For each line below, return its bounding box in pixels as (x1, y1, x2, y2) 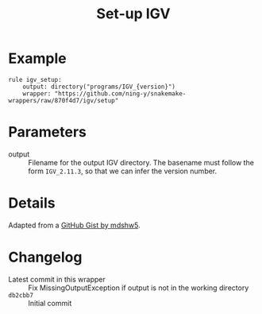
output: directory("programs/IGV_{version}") (22, 83, 176, 91)
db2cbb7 (8, 291, 34, 299)
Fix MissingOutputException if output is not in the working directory (28, 283, 249, 293)
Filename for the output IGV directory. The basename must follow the (28, 157, 254, 167)
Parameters (8, 123, 87, 141)
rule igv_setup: (8, 76, 62, 83)
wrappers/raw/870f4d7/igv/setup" (8, 96, 119, 104)
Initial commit (28, 298, 72, 308)
